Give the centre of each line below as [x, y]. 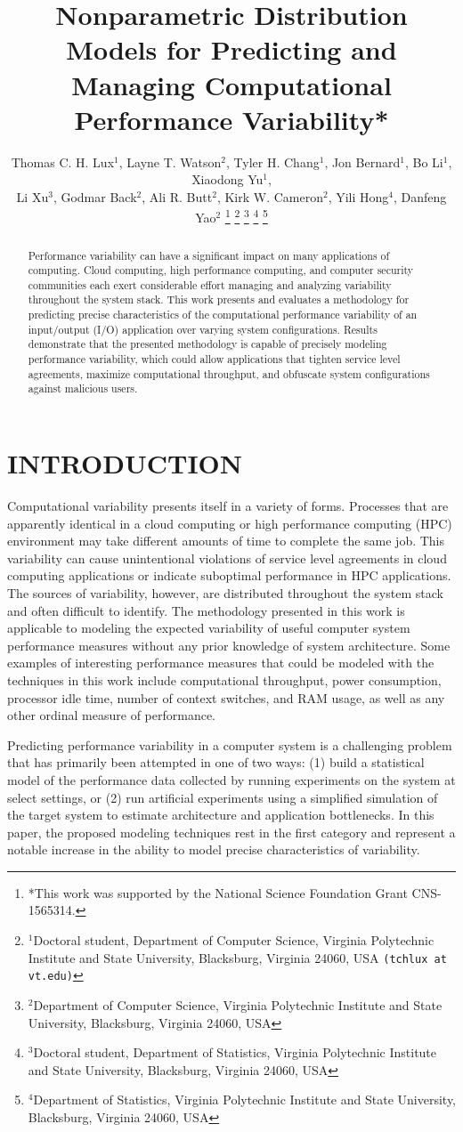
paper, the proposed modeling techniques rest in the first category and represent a [231, 832]
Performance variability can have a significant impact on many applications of [209, 255]
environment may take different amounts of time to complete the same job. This [226, 541]
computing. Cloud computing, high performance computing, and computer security [221, 270]
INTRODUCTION [125, 463]
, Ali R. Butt [177, 196]
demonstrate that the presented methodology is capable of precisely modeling [207, 344]
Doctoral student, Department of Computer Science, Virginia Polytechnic [234, 940]
